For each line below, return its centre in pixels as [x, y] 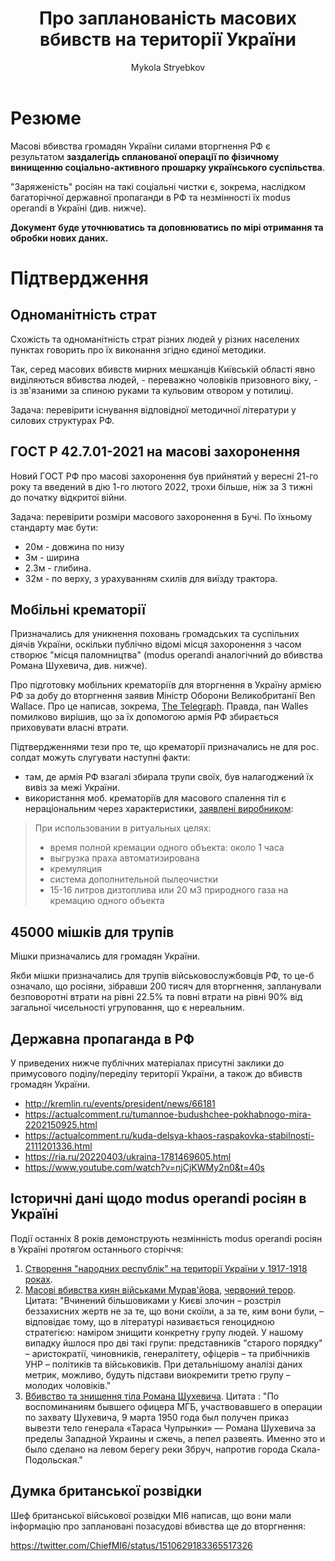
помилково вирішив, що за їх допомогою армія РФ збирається [144, 717]
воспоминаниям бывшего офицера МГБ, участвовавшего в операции [173, 1406]
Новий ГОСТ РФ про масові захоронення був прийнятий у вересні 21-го [164, 476]
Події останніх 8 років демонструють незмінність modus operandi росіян [166, 1238]
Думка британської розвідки [106, 1491]
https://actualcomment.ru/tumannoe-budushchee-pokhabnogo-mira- [168, 1114]
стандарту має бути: [54, 527]
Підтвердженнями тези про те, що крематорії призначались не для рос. [165, 747]
